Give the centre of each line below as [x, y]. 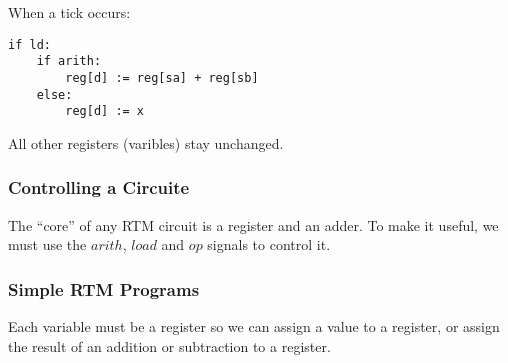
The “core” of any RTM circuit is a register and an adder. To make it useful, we [253, 224]
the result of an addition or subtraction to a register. [169, 345]
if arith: [69, 61]
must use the [47, 244]
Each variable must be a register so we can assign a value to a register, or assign [254, 326]
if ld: [29, 44]
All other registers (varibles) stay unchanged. [146, 142]
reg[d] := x [105, 111]
